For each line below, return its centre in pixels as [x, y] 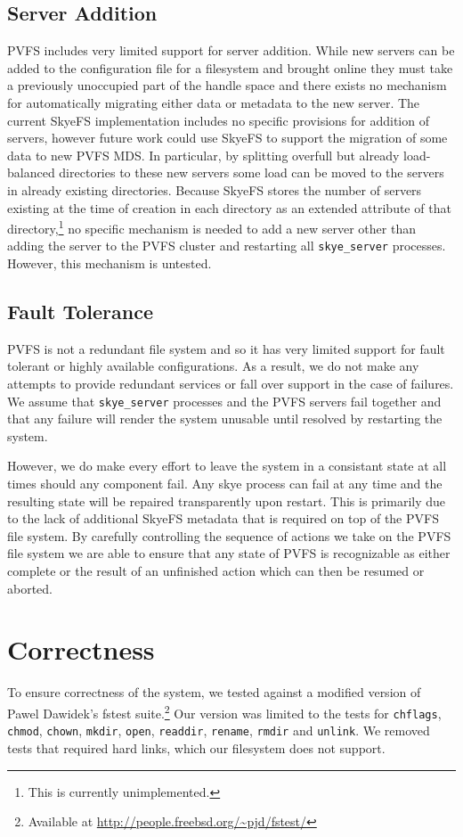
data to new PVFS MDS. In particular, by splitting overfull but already [203, 155]
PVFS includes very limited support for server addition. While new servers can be [231, 50]
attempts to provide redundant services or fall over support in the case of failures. [231, 384]
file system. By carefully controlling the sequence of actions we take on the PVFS [229, 535]
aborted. [30, 588]
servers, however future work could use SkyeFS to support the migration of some [227, 138]
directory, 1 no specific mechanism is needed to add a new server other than [211, 227]
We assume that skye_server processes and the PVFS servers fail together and [224, 401]
